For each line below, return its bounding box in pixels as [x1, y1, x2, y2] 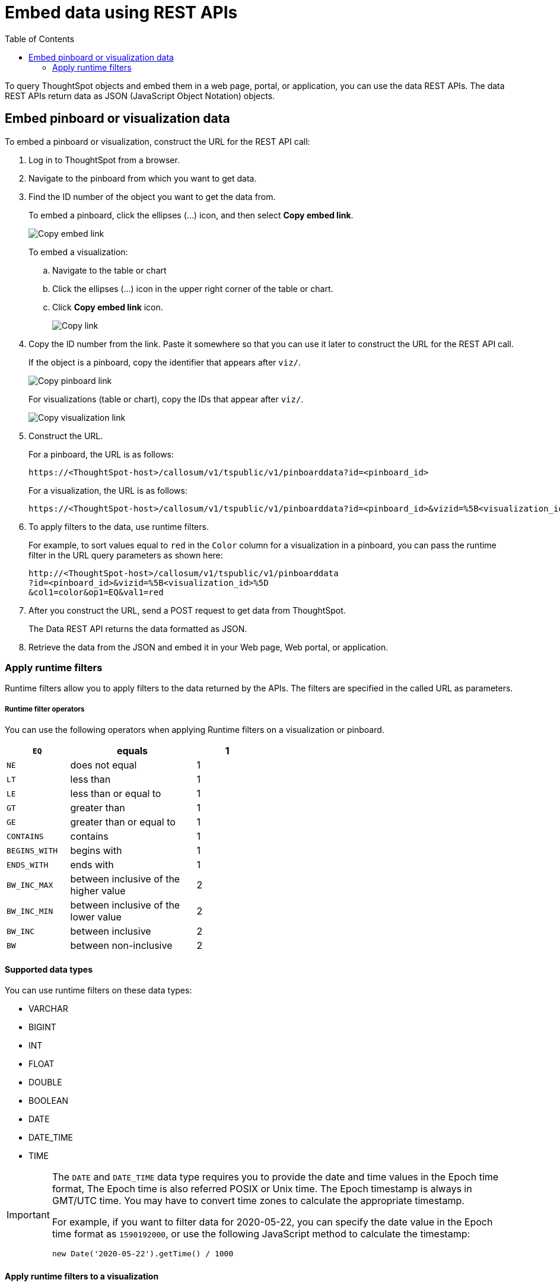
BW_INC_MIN [7, 906, 53, 916]
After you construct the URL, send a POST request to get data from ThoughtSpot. [28, 605, 346, 615]
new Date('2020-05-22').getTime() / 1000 [52, 1249, 234, 1259]
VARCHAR [28, 1004, 68, 1014]
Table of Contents [5, 33, 75, 44]
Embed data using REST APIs [5, 2, 238, 23]
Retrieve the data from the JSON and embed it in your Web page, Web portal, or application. [28, 642, 389, 652]
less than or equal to [70, 788, 161, 800]
